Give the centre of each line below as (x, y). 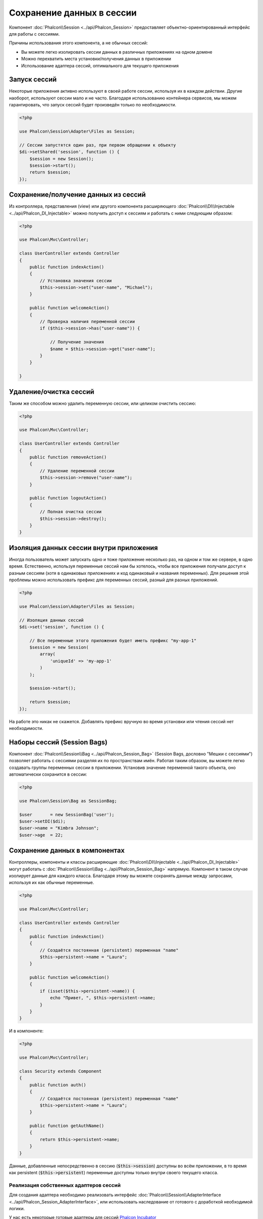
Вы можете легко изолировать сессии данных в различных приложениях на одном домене (117, 52)
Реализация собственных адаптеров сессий (65, 1185)
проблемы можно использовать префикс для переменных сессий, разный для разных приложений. (114, 580)
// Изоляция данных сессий (51, 620)
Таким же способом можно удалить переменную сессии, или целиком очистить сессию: (103, 403)
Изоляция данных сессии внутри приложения (84, 548)
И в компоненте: (26, 1031)
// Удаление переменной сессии (77, 471)
